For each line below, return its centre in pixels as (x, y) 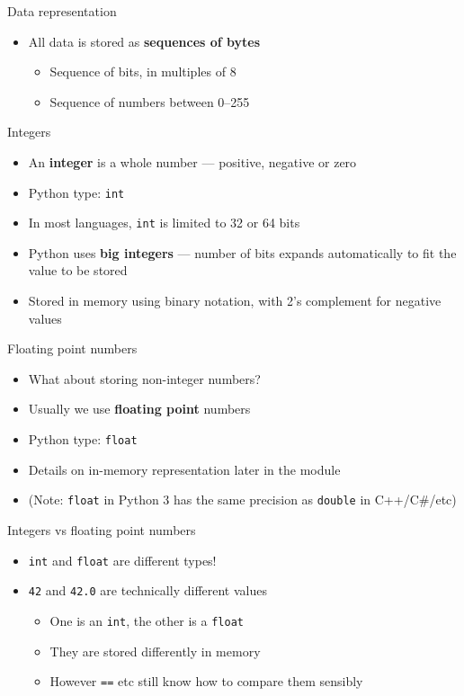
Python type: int (76, 192)
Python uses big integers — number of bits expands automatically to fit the (242, 252)
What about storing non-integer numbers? (144, 378)
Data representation (62, 11)
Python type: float (83, 439)
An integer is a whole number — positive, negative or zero (192, 161)
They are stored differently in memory (155, 651)
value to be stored (78, 270)
